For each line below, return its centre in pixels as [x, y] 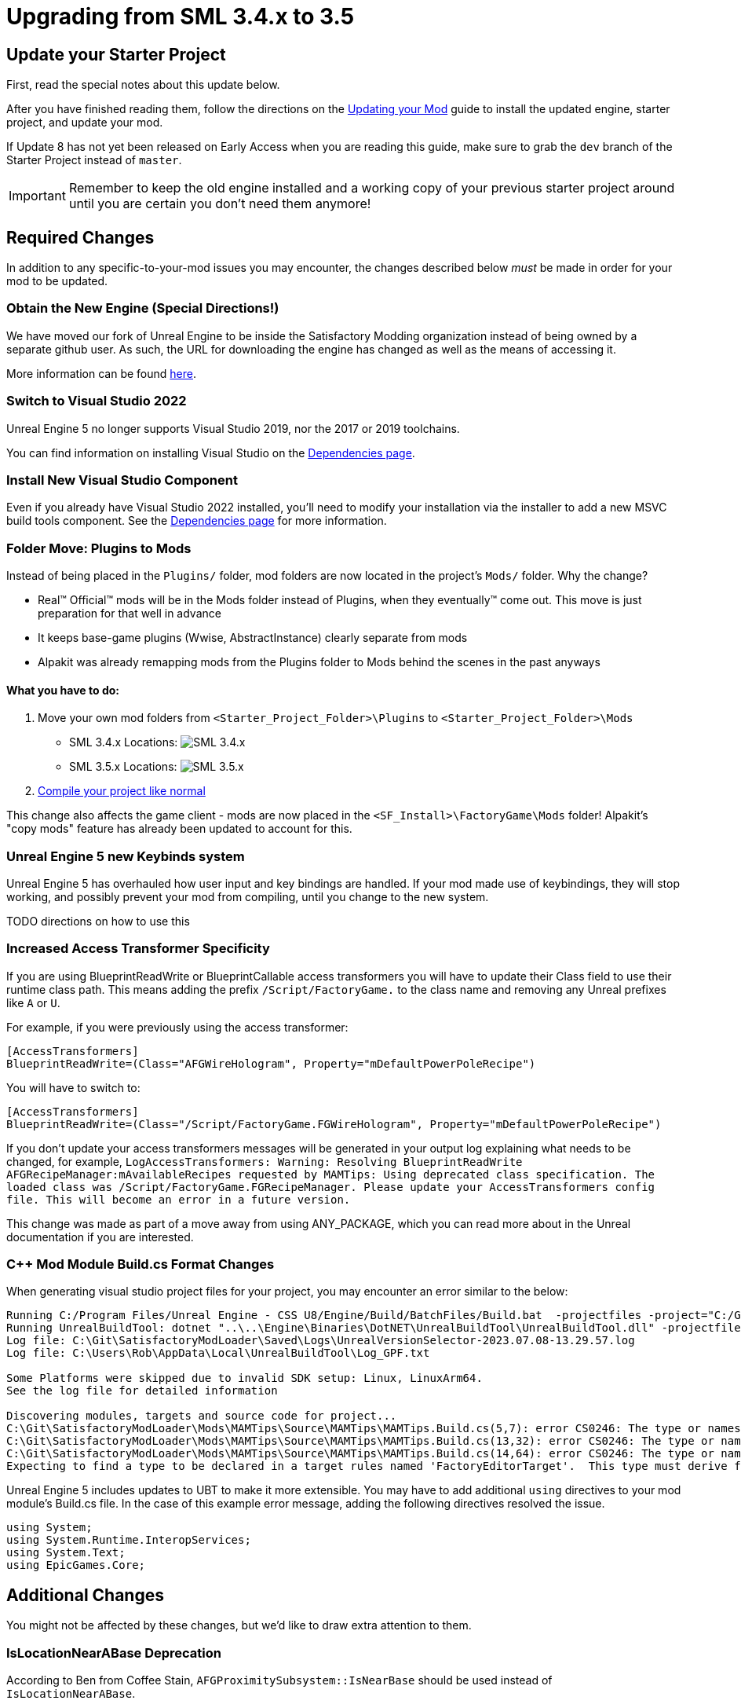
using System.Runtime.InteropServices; [129, 1540]
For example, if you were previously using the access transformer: [177, 1027]
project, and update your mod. [85, 123]
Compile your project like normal [122, 791]
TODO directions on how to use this [98, 921]
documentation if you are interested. [100, 1237]
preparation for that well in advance [130, 614]
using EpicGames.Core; [76, 1565]
